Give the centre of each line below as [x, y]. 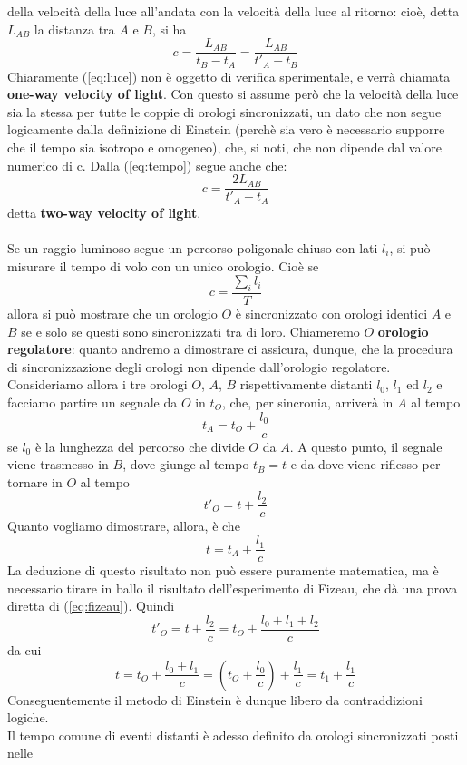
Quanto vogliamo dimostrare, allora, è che [124, 526]
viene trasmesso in [58, 464]
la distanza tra [74, 29]
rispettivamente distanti [306, 384]
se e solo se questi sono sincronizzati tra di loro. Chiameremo [190, 331]
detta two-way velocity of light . [104, 212]
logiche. [28, 717]
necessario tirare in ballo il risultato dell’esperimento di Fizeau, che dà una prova [233, 588]
